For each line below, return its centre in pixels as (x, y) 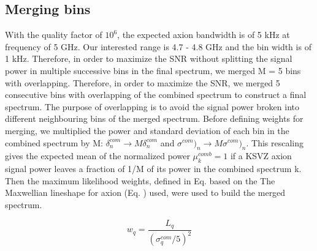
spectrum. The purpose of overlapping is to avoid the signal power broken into (152, 106)
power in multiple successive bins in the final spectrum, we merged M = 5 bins (153, 70)
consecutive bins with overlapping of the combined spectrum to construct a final (156, 95)
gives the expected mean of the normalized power (97, 156)
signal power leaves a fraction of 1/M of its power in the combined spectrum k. (153, 169)
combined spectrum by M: (54, 142)
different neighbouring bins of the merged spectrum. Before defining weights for (154, 118)
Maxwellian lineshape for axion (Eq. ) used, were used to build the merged (145, 193)
